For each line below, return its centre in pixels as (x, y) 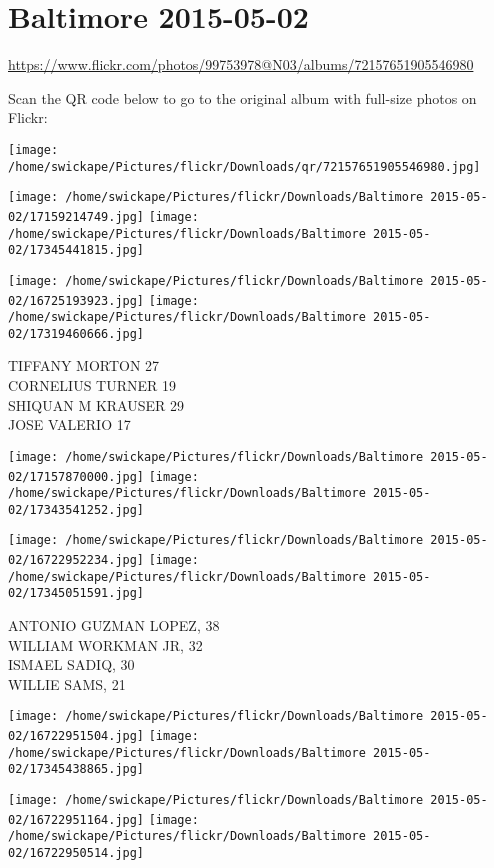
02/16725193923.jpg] (76, 300)
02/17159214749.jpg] (76, 216)
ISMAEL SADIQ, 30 (71, 664)
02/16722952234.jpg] (76, 560)
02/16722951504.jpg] (76, 736)
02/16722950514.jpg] (76, 853)
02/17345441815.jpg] (76, 250)
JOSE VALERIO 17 (69, 424)
